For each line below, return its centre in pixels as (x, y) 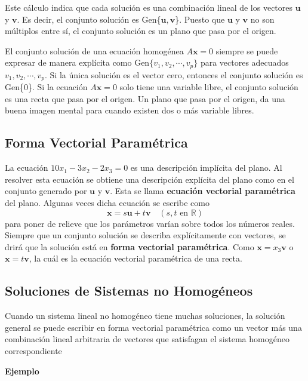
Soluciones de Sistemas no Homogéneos (129, 291)
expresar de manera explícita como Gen (77, 62)
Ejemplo (22, 371)
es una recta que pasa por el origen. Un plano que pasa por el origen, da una (145, 98)
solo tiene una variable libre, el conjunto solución (209, 87)
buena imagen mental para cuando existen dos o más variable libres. (130, 110)
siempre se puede (247, 50)
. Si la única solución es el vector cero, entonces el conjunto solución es (174, 74)
